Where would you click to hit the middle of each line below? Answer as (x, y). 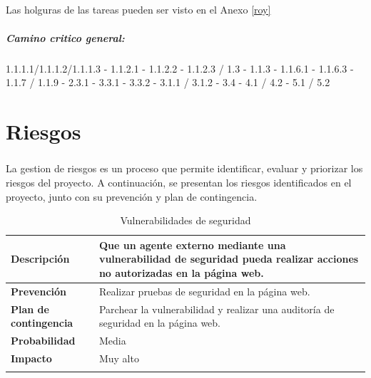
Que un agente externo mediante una (192, 245)
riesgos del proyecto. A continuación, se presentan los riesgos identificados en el (179, 183)
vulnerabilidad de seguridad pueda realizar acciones (229, 259)
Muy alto (119, 358)
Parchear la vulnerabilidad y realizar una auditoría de (217, 309)
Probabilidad (43, 341)
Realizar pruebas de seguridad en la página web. (204, 291)
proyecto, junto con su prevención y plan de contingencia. (132, 196)
